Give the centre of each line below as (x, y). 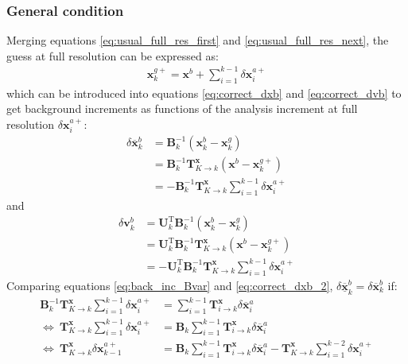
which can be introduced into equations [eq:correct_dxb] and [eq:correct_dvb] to (204, 93)
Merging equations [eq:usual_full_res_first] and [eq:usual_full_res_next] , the (198, 40)
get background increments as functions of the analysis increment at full (182, 108)
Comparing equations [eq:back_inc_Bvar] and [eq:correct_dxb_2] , (170, 285)
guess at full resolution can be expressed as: (113, 55)
